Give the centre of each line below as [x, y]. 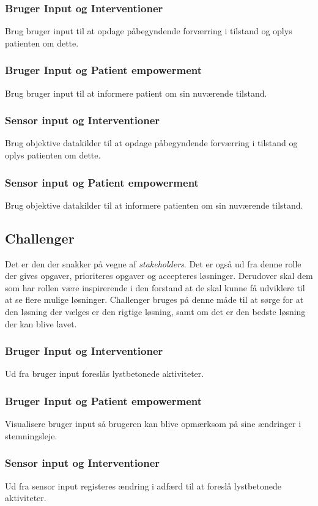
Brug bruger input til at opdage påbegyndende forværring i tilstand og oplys [149, 31]
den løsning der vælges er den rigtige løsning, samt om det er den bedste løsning [155, 312]
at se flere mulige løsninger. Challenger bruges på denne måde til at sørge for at [154, 300]
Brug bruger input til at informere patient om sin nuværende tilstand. [136, 93]
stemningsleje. [31, 435]
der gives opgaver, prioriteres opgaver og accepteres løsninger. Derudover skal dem [159, 276]
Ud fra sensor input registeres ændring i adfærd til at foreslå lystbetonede [143, 486]
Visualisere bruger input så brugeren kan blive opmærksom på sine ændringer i [153, 424]
